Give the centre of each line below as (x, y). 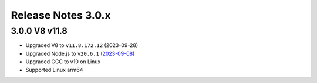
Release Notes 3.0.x (61, 15)
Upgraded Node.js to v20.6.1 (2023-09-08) (80, 53)
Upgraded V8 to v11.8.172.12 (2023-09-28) (82, 45)
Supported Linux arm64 (54, 70)
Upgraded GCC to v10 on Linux (63, 62)
